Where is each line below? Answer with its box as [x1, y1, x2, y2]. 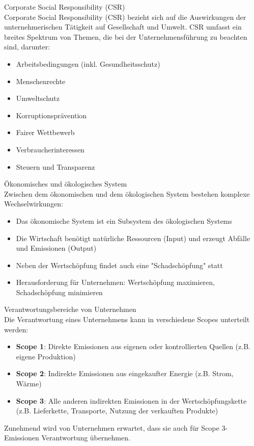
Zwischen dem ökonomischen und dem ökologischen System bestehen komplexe [4, 188, 250, 199]
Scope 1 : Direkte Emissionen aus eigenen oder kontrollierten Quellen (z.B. [16, 341, 250, 352]
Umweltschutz [16, 93, 60, 103]
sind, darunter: [4, 41, 50, 52]
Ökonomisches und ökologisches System [4, 178, 127, 189]
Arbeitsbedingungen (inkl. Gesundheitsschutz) [16, 58, 160, 69]
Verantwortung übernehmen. [41, 432, 130, 443]
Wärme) [16, 378, 42, 389]
